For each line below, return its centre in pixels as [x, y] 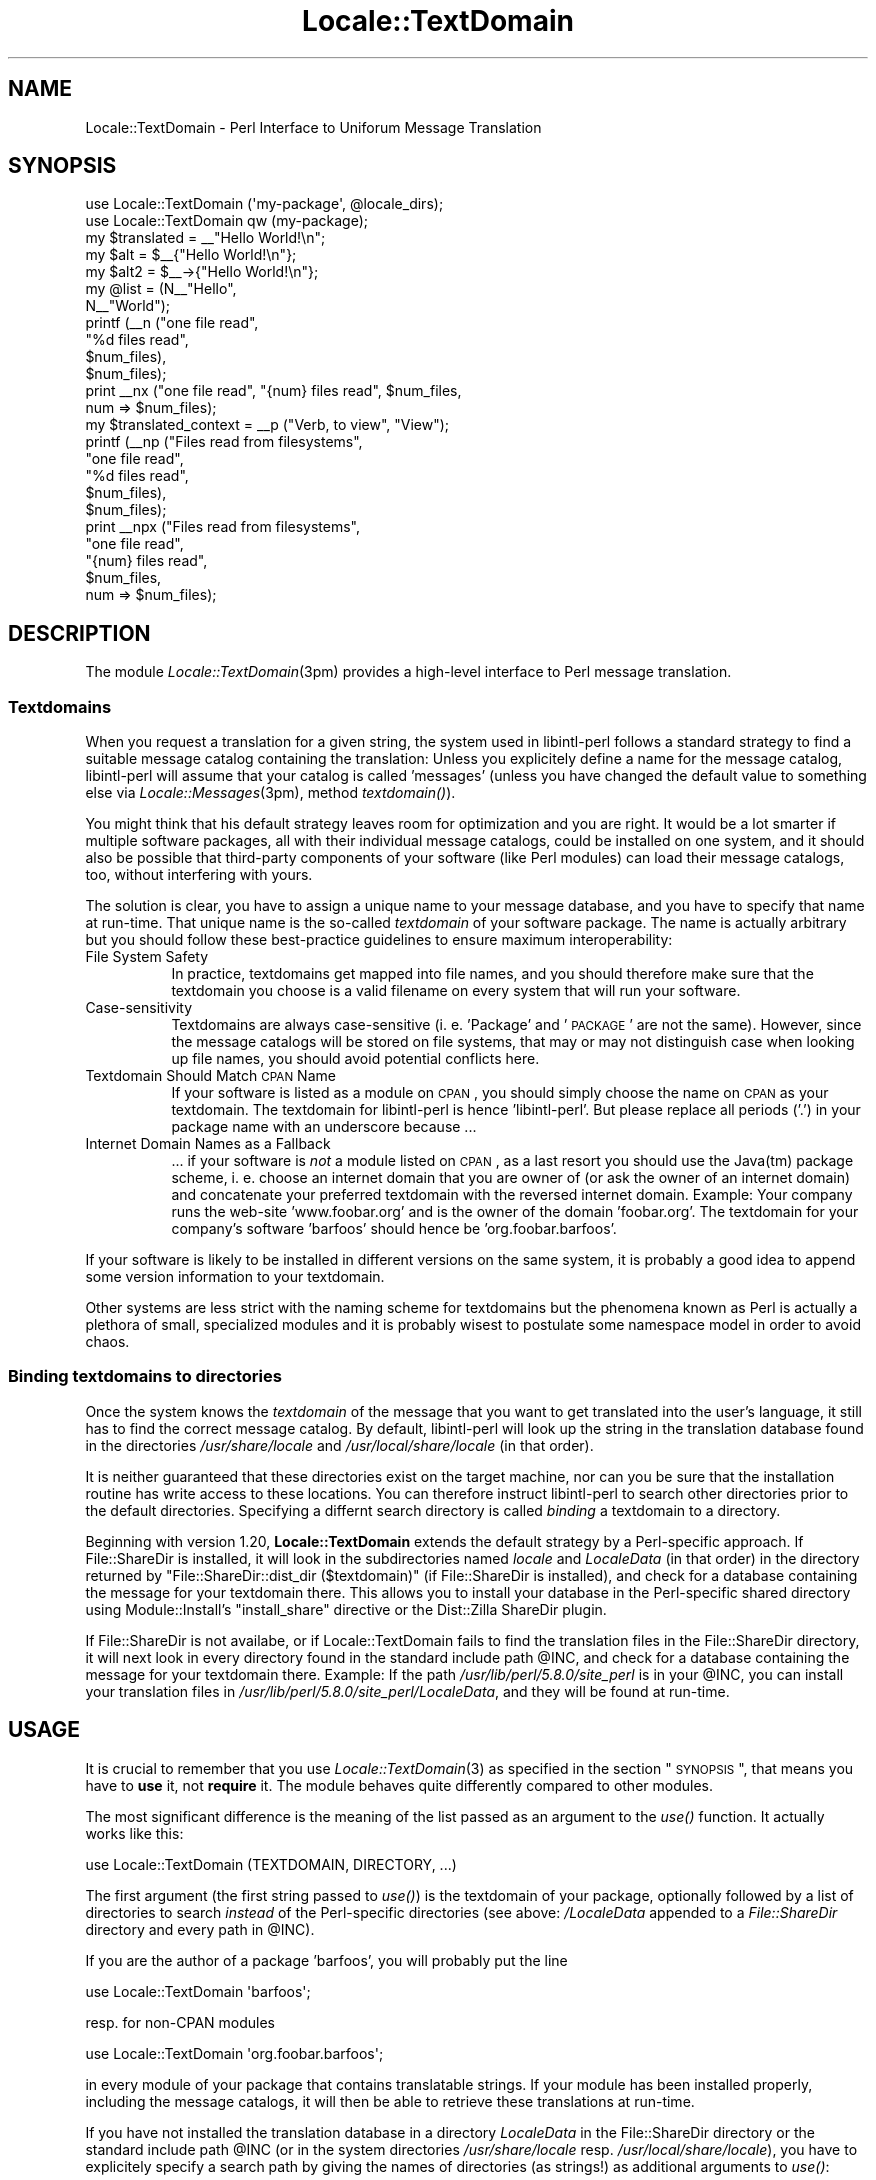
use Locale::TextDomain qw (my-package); [227, 221]
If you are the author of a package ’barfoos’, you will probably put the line [326, 1960]
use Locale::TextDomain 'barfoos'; [198, 1991]
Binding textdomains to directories [145, 1376]
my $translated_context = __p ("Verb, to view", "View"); [267, 425]
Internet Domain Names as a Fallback [208, 1144]
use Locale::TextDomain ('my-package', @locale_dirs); [264, 204]
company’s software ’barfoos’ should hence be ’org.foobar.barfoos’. [394, 1229]
